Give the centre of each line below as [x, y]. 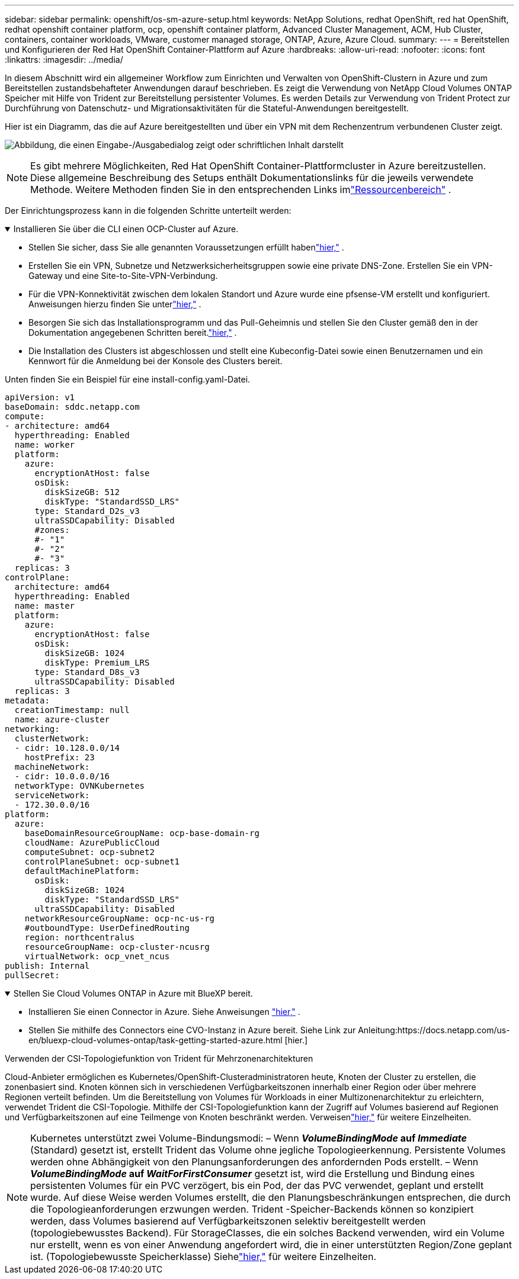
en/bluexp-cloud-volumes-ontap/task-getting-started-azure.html [156, 1040]
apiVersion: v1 [40, 397]
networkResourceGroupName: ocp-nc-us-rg [120, 918]
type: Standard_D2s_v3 [87, 511]
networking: [32, 729]
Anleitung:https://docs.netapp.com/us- [434, 1030]
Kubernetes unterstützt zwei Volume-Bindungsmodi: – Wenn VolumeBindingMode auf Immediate [249, 1138]
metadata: [27, 700]
